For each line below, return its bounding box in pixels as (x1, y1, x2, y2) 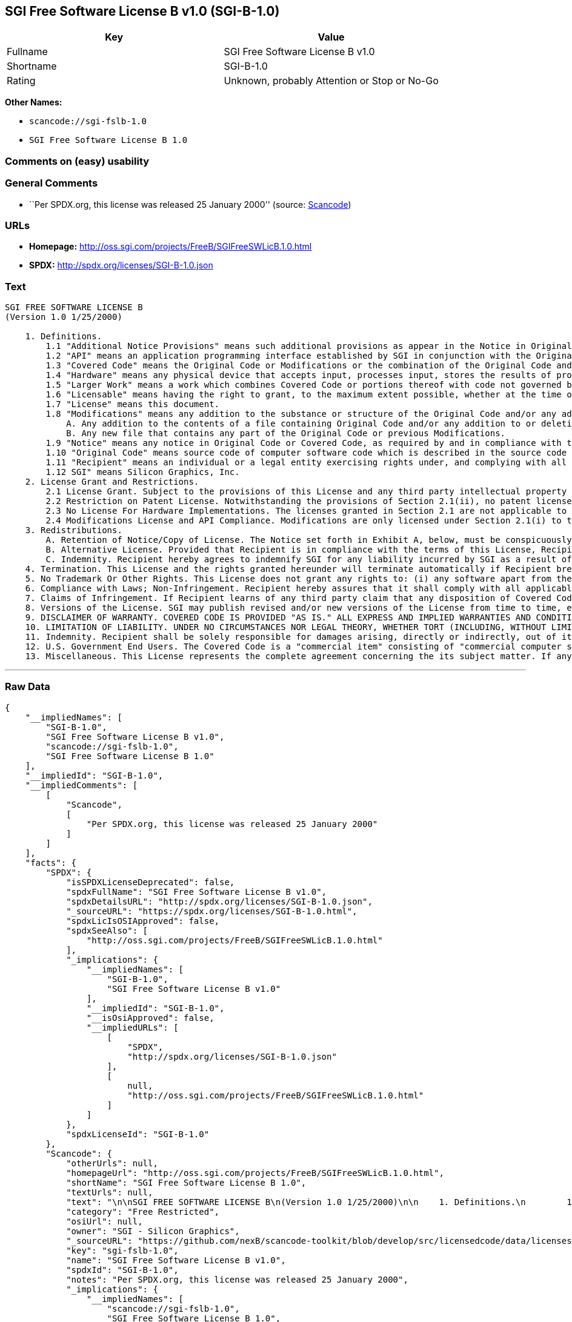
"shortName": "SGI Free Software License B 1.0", (66, 1177, 307, 1187)
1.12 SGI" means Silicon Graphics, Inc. (45, 467, 240, 477)
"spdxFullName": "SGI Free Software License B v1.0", (66, 886, 327, 897)
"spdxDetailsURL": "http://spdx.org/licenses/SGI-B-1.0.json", (66, 896, 373, 906)
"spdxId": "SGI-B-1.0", (66, 1264, 179, 1275)
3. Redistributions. (25, 525, 122, 536)
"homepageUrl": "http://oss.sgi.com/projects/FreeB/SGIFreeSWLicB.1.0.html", (66, 1168, 444, 1178)
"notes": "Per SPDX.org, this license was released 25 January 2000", (66, 1274, 408, 1284)
